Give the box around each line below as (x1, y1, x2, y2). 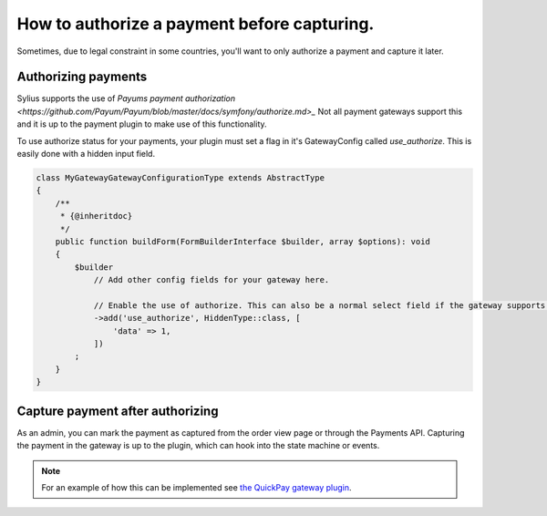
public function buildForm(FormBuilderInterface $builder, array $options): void (55, 236, 430, 246)
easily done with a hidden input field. (16, 149, 155, 160)
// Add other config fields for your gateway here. (93, 274, 330, 285)
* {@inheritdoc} (59, 211, 133, 222)
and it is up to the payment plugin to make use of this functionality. (16, 119, 268, 129)
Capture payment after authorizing (16, 403, 219, 418)
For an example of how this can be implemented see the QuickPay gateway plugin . (41, 481, 352, 492)
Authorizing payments (16, 69, 148, 85)
